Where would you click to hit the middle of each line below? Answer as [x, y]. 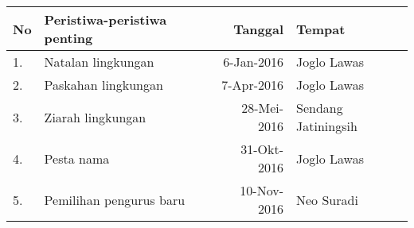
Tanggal [259, 29]
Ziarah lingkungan [95, 117]
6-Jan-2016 [254, 62]
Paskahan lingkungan [103, 85]
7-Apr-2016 [253, 85]
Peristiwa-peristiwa [105, 19]
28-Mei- [263, 108]
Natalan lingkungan [99, 62]
